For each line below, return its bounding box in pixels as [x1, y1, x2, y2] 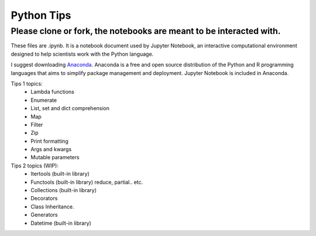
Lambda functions [30, 88, 74, 95]
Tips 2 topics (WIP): [11, 162, 59, 169]
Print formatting [30, 138, 68, 145]
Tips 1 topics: [11, 80, 43, 87]
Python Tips [11, 9, 71, 22]
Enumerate [30, 97, 57, 104]
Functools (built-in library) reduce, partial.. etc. [30, 179, 143, 186]
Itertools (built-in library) [30, 170, 90, 177]
